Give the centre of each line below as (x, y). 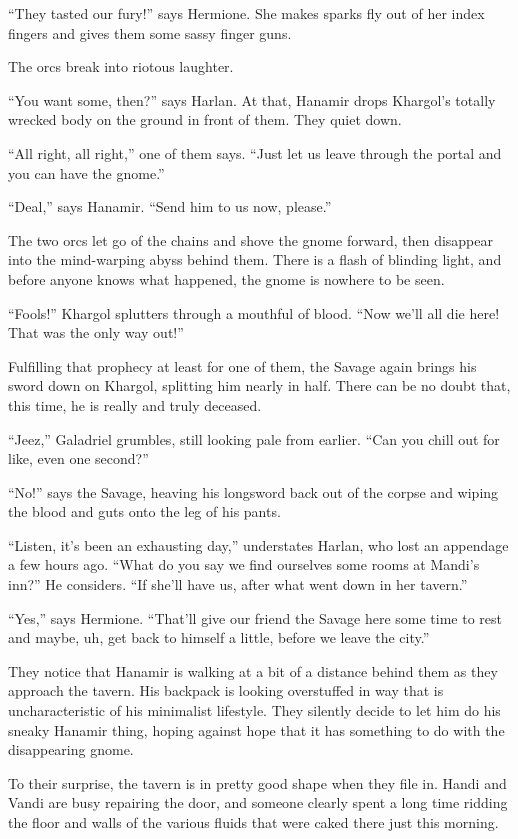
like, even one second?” (78, 458)
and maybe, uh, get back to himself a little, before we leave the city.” (219, 637)
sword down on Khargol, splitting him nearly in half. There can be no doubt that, (259, 385)
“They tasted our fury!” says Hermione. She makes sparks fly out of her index (246, 13)
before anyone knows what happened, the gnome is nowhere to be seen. (226, 278)
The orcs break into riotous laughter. (121, 66)
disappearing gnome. (71, 749)
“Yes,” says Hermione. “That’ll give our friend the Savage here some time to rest (255, 617)
